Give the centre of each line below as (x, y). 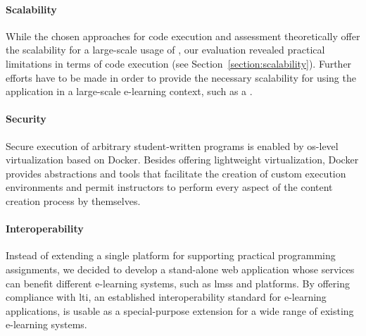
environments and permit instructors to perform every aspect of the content (169, 187)
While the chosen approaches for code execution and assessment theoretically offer (183, 36)
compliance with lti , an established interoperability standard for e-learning (166, 297)
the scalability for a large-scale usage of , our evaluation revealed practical (165, 50)
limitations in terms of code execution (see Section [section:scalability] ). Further (179, 63)
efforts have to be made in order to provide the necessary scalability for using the (181, 77)
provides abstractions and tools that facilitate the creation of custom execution (176, 173)
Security (26, 119)
